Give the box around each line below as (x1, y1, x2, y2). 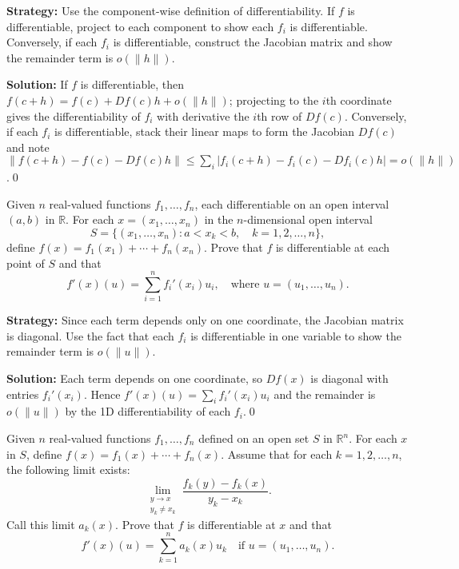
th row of (257, 107, 302, 124)
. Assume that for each (221, 445, 333, 462)
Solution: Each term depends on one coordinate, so (6, 370, 263, 387)
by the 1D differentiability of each (65, 403, 231, 420)
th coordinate (325, 91, 392, 108)
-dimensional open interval (243, 211, 373, 228)
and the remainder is (273, 385, 376, 402)
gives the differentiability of (6, 107, 141, 124)
